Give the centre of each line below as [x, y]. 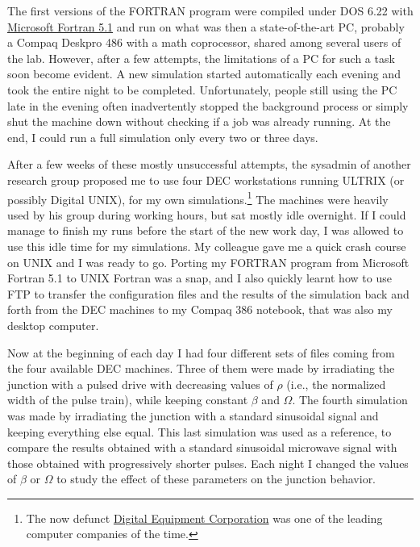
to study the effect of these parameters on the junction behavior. [216, 479]
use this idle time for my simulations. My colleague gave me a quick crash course [207, 246]
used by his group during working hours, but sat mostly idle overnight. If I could [207, 214]
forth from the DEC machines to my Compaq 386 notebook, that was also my [200, 309]
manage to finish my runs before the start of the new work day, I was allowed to [206, 230]
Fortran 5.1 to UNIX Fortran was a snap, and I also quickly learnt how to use [200, 278]
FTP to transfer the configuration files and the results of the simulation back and [208, 293]
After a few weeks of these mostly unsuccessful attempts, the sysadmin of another [209, 164]
